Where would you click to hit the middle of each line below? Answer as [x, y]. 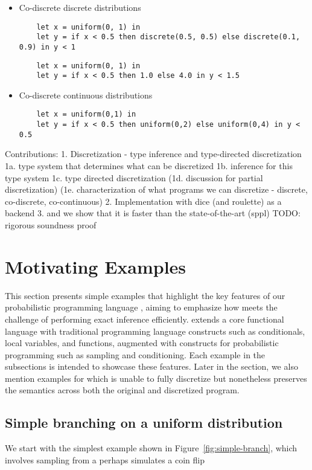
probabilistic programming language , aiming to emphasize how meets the [141, 307]
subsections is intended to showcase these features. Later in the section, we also [151, 366]
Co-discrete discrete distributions [80, 7]
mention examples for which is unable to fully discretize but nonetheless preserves [156, 378]
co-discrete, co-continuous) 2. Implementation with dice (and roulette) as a [143, 201]
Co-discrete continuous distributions [86, 95]
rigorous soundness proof [51, 225]
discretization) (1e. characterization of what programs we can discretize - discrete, [156, 189]
